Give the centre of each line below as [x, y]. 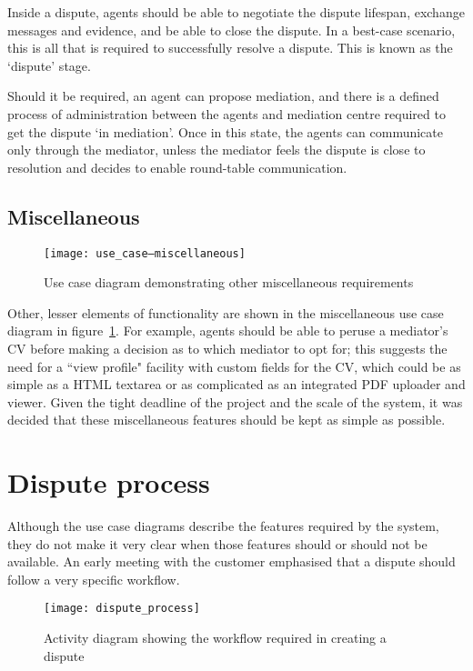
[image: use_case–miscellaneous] [145, 253]
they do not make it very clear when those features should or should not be [217, 543]
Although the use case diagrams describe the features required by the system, [223, 526]
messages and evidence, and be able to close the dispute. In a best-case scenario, [231, 30]
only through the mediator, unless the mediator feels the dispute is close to [216, 150]
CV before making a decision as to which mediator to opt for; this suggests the [227, 348]
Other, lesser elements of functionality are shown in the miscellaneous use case [226, 312]
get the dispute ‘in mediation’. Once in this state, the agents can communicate [225, 131]
